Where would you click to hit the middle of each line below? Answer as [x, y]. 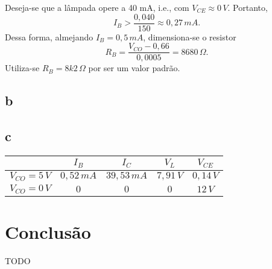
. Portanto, [248, 7]
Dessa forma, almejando [49, 36]
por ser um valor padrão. [134, 68]
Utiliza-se [22, 68]
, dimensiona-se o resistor [190, 36]
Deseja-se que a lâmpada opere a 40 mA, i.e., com [97, 7]
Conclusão [48, 231]
